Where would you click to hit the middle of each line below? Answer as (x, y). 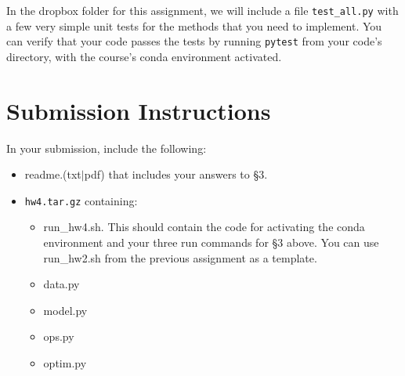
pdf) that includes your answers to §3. (176, 174)
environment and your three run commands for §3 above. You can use (211, 242)
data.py (61, 284)
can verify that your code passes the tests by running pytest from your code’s (194, 41)
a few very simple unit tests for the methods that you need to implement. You (194, 25)
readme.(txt (53, 174)
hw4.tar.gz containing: (81, 200)
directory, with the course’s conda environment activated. (144, 56)
